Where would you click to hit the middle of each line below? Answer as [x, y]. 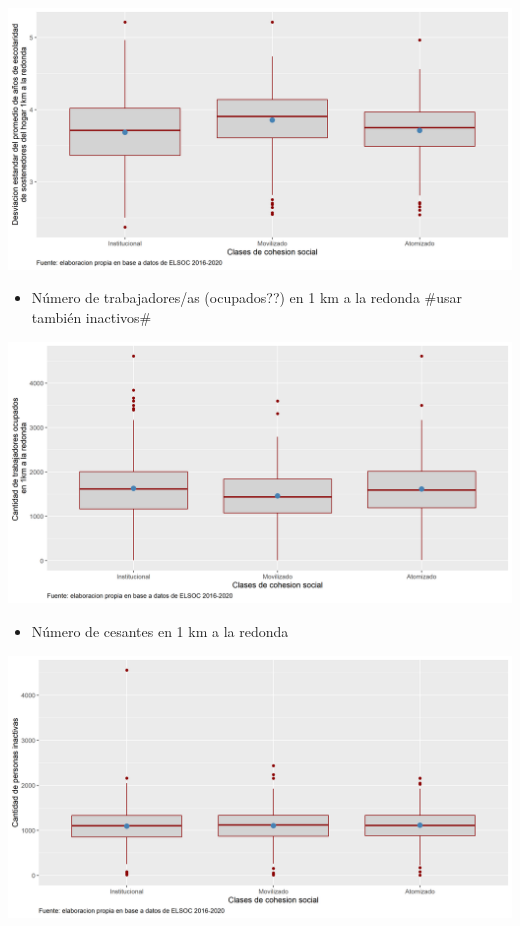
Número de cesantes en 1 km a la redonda [160, 631]
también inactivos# [91, 317]
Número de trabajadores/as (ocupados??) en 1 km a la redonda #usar [247, 297]
